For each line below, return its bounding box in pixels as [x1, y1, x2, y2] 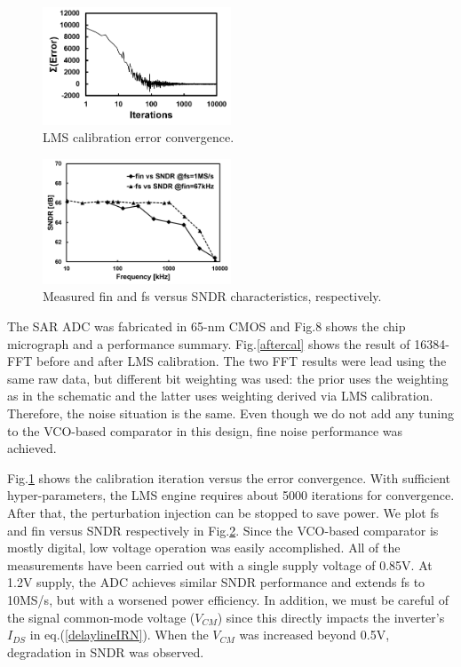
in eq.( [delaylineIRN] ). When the [29, 625, 209, 644]
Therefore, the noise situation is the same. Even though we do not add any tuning [7, 404, 455, 422]
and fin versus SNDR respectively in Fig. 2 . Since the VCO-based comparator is [7, 520, 439, 539]
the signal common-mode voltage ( [7, 607, 195, 626]
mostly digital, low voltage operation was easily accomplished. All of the [7, 538, 401, 557]
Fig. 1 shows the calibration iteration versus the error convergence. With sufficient [7, 468, 451, 487]
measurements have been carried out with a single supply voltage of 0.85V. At [7, 555, 433, 574]
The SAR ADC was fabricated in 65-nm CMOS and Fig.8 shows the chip [7, 317, 406, 336]
